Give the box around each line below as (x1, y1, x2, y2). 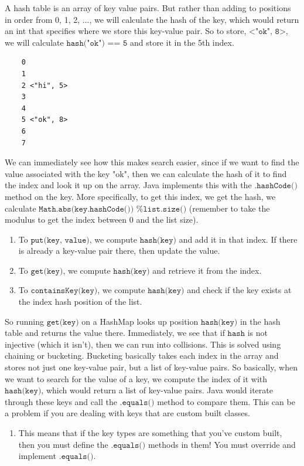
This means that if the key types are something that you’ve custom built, (18, 427, 282, 438)
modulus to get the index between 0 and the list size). (5, 213, 199, 226)
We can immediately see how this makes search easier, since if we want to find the (5, 156, 299, 168)
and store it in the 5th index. (129, 36, 234, 48)
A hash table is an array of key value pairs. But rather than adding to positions (5, 2, 291, 13)
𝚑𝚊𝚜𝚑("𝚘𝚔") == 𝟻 (66, 39, 128, 47)
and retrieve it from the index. (152, 264, 262, 276)
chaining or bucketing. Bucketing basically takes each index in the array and (5, 349, 279, 362)
